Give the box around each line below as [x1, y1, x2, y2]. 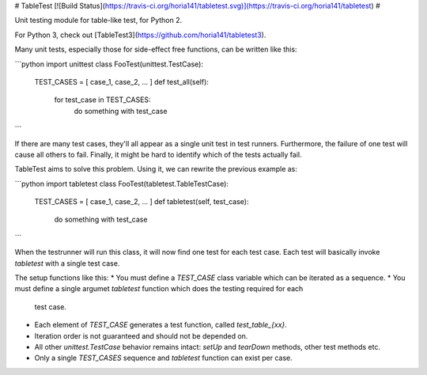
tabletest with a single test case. [14, 258, 120, 268]
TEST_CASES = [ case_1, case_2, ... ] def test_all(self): [34, 77, 210, 86]
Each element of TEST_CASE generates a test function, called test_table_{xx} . [34, 320, 288, 330]
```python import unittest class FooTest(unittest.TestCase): [14, 59, 203, 69]
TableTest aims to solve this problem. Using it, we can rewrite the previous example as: [14, 165, 298, 174]
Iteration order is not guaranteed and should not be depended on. [34, 331, 248, 340]
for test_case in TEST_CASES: [54, 95, 151, 104]
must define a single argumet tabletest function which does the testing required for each [14, 284, 304, 294]
